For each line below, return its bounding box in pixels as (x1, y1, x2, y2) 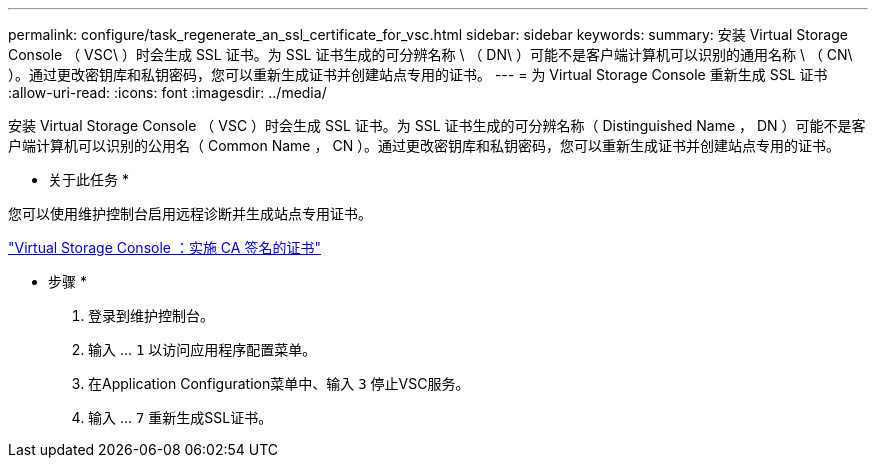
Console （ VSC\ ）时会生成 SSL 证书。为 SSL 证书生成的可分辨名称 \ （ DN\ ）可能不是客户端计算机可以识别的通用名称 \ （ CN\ (8, 46, 853, 63)
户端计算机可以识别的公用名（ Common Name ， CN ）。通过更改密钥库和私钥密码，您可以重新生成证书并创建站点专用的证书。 (8, 137, 841, 154)
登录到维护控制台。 (88, 307, 214, 324)
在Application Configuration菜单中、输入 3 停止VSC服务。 (88, 375, 470, 392)
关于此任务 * (48, 171, 129, 188)
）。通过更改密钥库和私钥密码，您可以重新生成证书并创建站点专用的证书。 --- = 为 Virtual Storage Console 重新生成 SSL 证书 (8, 66, 828, 83)
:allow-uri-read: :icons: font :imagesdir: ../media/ (8, 84, 327, 101)
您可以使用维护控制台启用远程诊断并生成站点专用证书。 (8, 205, 372, 222)
